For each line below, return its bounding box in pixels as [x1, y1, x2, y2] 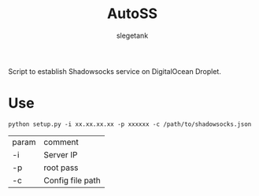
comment [43, 136, 79, 147]
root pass [43, 162, 79, 173]
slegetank [116, 31, 149, 40]
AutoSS [106, 5, 158, 23]
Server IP [43, 149, 78, 160]
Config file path [43, 175, 101, 186]
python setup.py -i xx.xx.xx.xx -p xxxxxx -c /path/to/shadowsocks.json [8, 120, 252, 128]
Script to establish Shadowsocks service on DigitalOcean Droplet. [8, 66, 222, 76]
